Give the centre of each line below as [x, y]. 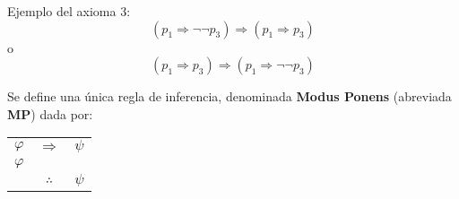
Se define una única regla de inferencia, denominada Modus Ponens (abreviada [229, 96]
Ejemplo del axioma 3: [69, 11]
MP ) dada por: [50, 113]
